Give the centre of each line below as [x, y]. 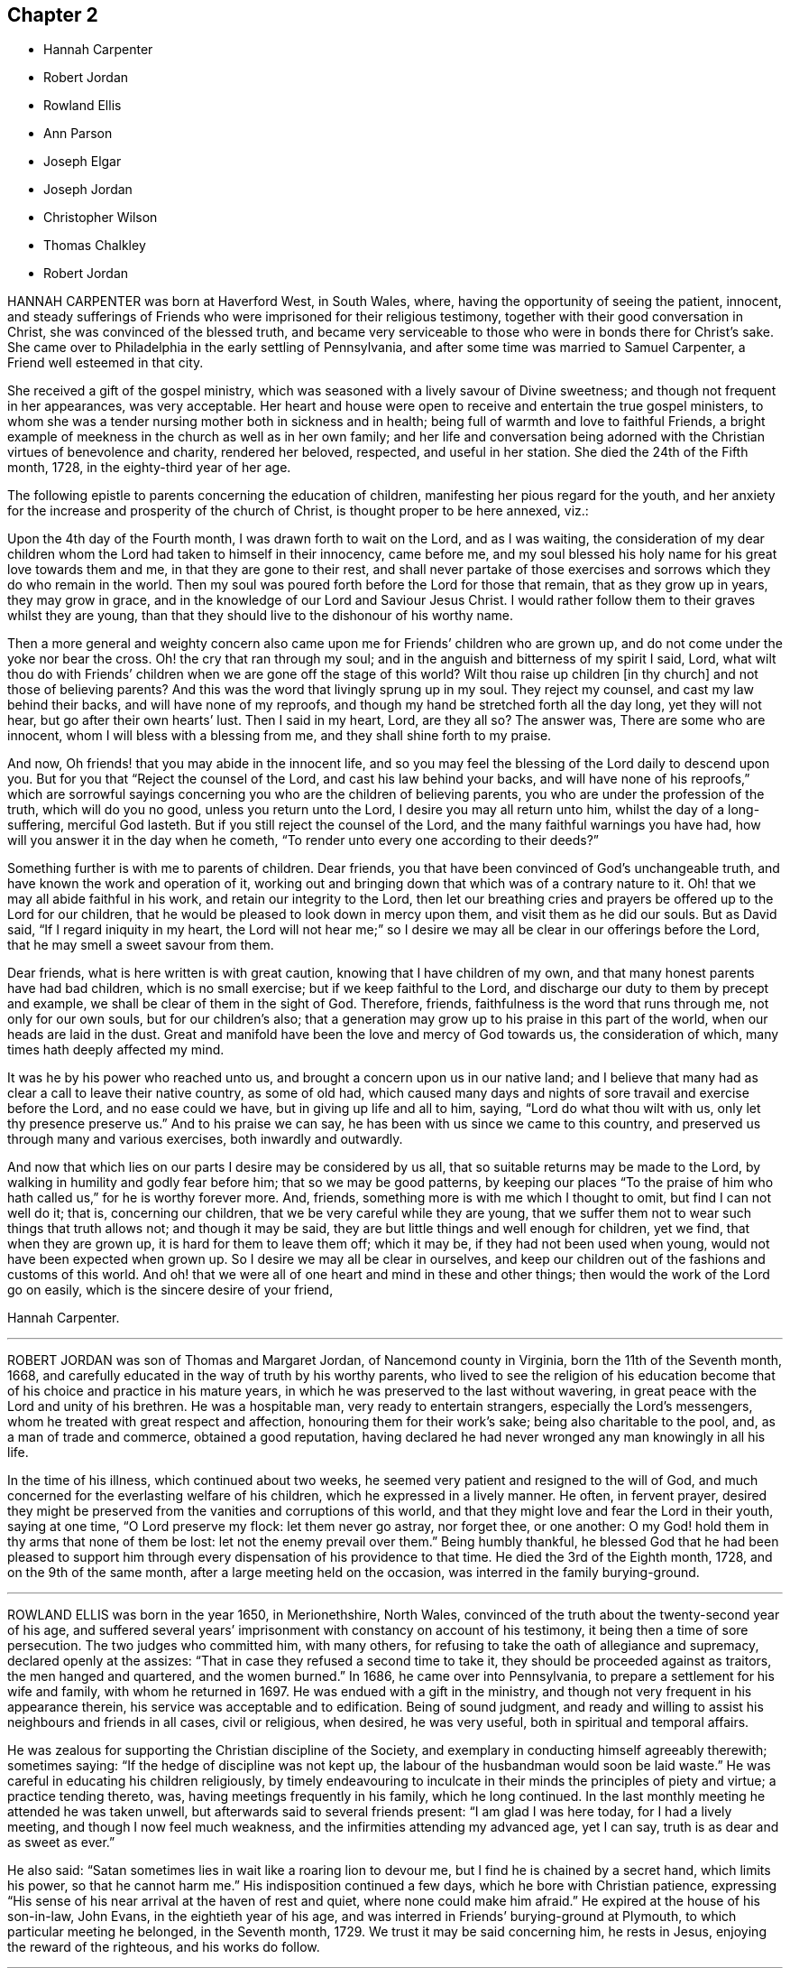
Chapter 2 [53, 15]
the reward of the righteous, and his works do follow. [164, 1947]
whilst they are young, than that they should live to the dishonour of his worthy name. [261, 616]
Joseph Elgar [83, 162]
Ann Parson [78, 134]
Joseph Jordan [88, 190]
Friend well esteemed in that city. [106, 363]
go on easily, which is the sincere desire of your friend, [170, 1290]
